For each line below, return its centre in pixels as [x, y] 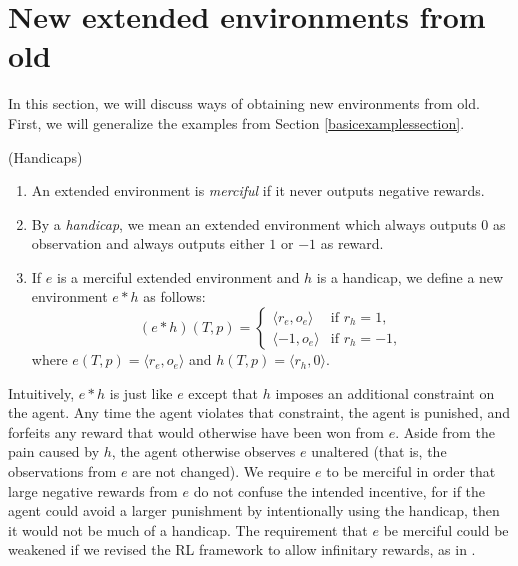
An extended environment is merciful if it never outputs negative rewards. [258, 190]
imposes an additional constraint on [385, 392]
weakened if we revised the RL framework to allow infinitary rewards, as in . [242, 549]
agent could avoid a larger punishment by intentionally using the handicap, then [254, 510]
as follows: [174, 296]
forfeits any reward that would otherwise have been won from [196, 431]
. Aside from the [445, 431]
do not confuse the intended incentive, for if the [339, 490]
